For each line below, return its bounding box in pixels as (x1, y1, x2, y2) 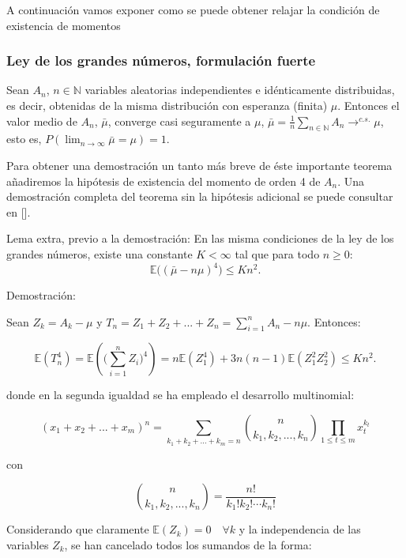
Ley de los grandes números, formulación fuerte (6, 51, 316, 70)
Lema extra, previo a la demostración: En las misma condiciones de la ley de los (6, 230, 394, 247)
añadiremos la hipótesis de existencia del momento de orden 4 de (6, 172, 321, 189)
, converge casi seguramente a (107, 112, 251, 129)
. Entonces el (337, 97, 400, 113)
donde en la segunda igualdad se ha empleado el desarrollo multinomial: (6, 386, 355, 403)
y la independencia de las (239, 521, 361, 537)
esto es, (6, 130, 42, 147)
